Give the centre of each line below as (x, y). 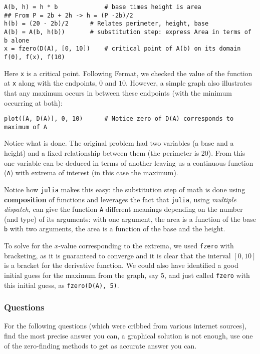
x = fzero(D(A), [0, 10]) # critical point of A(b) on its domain (122, 49)
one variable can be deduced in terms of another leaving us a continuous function (129, 162)
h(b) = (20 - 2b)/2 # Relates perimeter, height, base (106, 24)
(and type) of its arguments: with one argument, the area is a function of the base (130, 219)
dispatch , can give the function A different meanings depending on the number (123, 209)
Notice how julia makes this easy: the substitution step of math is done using (125, 189)
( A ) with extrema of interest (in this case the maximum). (91, 172)
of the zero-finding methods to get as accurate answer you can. (100, 345)
